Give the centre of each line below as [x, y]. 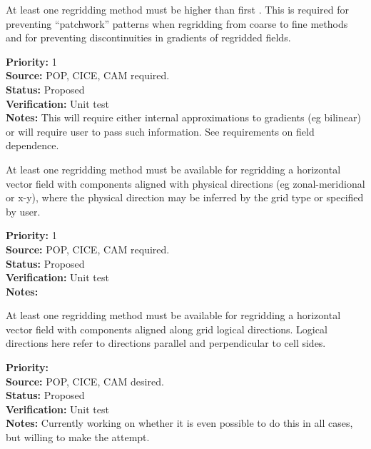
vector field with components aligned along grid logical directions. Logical [167, 329]
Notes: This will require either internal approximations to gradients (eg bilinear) [183, 117]
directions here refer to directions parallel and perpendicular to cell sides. [166, 343]
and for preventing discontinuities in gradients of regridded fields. [148, 37]
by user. [23, 211]
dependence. [32, 145]
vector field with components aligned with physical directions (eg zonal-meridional [185, 183]
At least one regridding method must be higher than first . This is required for [177, 9]
